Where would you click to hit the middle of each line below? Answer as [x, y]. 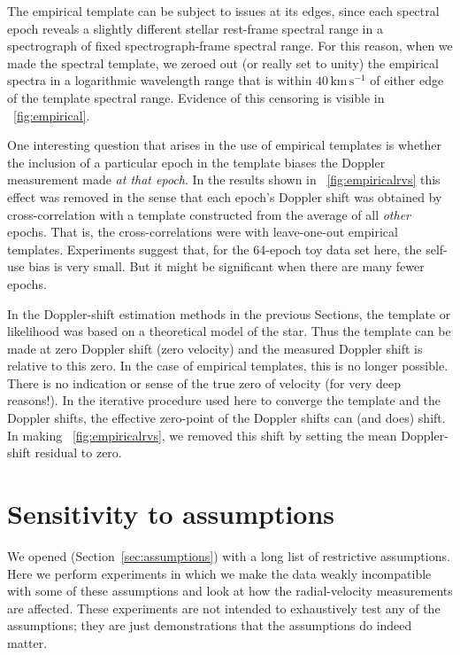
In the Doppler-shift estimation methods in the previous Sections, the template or [229, 313]
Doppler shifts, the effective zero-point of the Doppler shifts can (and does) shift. [226, 418]
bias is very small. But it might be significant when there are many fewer [226, 266]
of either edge [407, 80]
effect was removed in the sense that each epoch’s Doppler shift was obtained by [225, 196]
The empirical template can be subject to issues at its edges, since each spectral [223, 11]
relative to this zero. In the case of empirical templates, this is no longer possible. [228, 366]
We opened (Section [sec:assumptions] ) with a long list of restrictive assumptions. [229, 555]
